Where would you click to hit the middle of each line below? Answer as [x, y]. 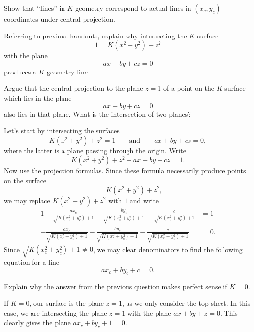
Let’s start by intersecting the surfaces [62, 130]
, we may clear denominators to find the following [168, 249]
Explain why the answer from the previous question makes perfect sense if [116, 286]
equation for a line [32, 262]
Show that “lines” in [35, 8]
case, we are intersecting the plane [56, 313]
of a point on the [189, 88]
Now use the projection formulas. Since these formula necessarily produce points [125, 170]
